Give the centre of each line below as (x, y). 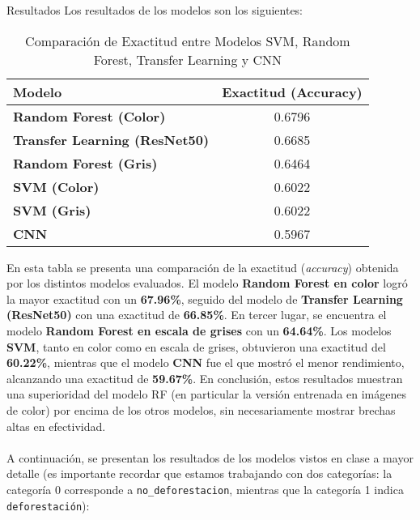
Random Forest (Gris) (85, 163)
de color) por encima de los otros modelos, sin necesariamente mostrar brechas (201, 409)
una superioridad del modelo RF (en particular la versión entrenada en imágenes (206, 394)
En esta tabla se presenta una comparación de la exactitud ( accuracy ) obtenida (203, 267)
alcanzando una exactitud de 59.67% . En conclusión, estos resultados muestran (205, 378)
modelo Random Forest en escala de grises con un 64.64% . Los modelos (199, 330)
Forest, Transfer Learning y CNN (188, 59)
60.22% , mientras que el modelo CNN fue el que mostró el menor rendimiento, (206, 362)
